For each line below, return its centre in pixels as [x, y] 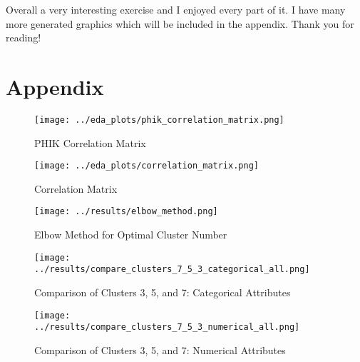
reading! [24, 37]
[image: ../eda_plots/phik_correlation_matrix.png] [159, 120]
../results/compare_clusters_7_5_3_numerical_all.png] [167, 327]
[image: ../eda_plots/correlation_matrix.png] [146, 166]
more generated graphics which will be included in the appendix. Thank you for [180, 23]
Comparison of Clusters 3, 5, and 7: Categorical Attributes [163, 292]
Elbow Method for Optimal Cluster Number [131, 235]
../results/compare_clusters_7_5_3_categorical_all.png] [172, 270]
